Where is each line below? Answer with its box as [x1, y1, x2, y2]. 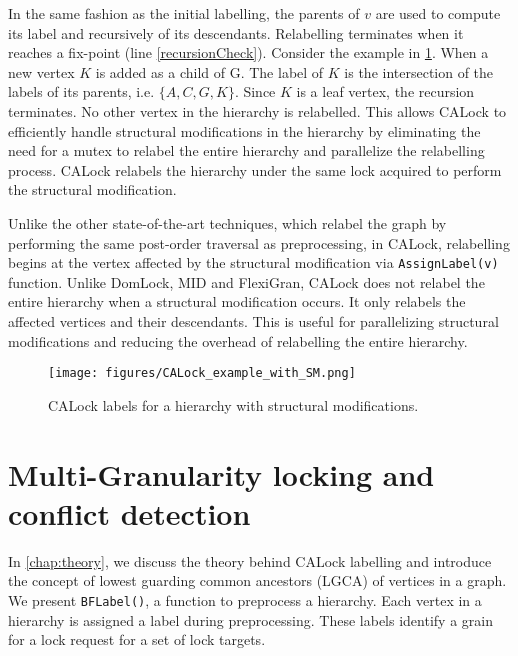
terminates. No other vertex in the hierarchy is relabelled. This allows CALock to [8, 100, 507, 121]
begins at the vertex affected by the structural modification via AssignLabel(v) [8, 252, 499, 273]
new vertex [8, 61, 75, 82]
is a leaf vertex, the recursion [296, 81, 475, 102]
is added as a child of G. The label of [95, 61, 324, 82]
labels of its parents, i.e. [8, 81, 155, 102]
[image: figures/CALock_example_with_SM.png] [48, 366, 356, 381]
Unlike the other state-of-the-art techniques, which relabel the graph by [8, 212, 447, 233]
